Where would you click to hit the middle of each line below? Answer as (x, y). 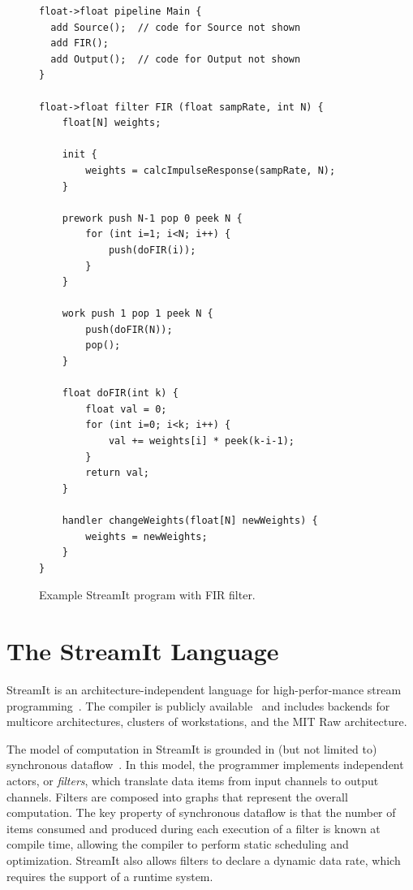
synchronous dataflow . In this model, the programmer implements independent (205, 765)
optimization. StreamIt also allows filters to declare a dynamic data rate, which (204, 860)
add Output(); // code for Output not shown (176, 59)
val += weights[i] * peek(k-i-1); (201, 441)
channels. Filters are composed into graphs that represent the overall (177, 796)
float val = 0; (126, 409)
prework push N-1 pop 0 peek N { (152, 218)
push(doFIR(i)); (152, 250)
